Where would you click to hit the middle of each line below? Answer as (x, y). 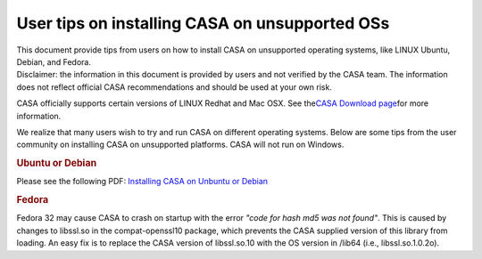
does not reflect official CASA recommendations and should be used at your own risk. (174, 87)
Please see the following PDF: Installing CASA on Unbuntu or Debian (142, 182)
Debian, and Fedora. (54, 61)
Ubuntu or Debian (57, 163)
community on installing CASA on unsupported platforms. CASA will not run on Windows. (180, 145)
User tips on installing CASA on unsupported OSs (203, 23)
